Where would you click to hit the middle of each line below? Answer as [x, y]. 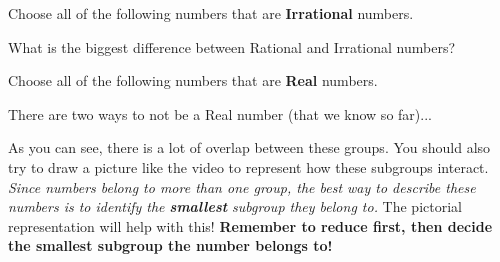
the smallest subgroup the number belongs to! [170, 245]
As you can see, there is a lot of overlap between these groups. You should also [249, 147]
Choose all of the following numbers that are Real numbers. [193, 80]
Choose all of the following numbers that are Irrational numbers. [211, 13]
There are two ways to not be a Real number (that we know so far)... [220, 113]
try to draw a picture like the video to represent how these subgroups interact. [248, 166]
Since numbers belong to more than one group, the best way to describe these [242, 186]
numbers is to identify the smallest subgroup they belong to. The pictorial [235, 206]
